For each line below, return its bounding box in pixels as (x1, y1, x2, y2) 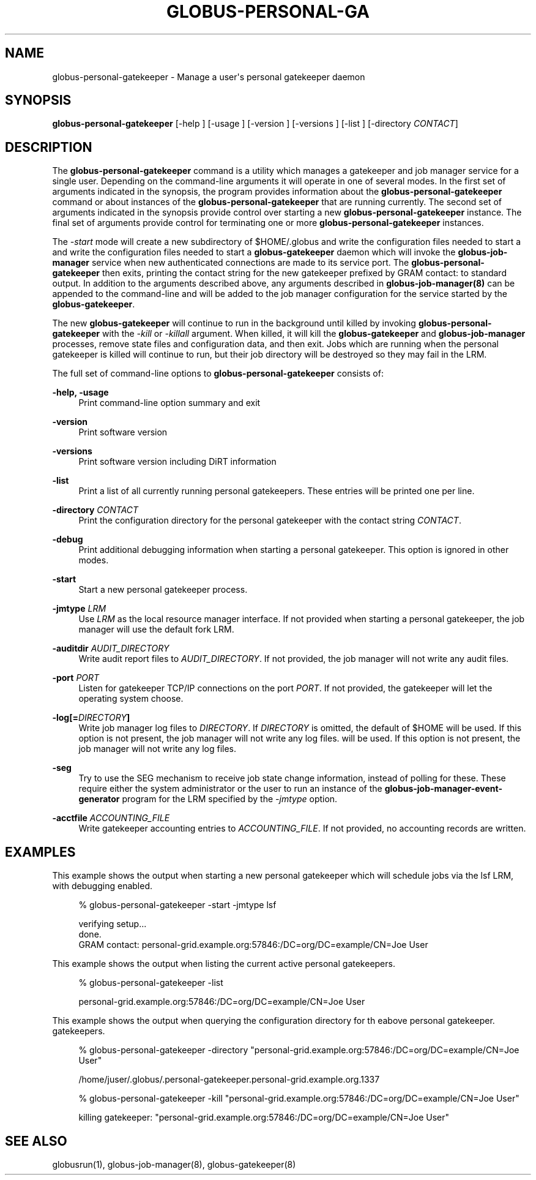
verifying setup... (78, 919, 147, 930)
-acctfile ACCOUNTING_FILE (52, 813, 170, 824)
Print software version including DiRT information (78, 456, 277, 467)
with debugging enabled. (52, 881, 153, 892)
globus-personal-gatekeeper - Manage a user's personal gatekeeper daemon (52, 71, 365, 82)
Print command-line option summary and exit (78, 397, 261, 408)
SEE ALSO (5, 1133, 67, 1149)
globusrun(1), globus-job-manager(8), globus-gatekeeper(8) (52, 1159, 296, 1170)
